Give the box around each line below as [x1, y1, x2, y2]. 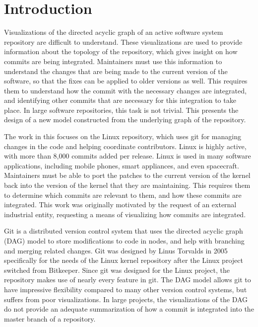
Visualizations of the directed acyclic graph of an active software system [4, 27, 223, 37]
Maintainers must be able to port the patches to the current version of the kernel [4, 170, 251, 180]
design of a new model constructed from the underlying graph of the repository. [4, 114, 246, 125]
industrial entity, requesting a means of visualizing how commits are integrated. [4, 209, 246, 219]
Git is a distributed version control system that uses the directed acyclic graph [4, 226, 243, 236]
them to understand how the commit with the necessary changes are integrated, [4, 85, 247, 95]
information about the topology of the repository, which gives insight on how [4, 46, 238, 57]
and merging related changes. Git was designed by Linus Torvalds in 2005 [4, 245, 228, 255]
